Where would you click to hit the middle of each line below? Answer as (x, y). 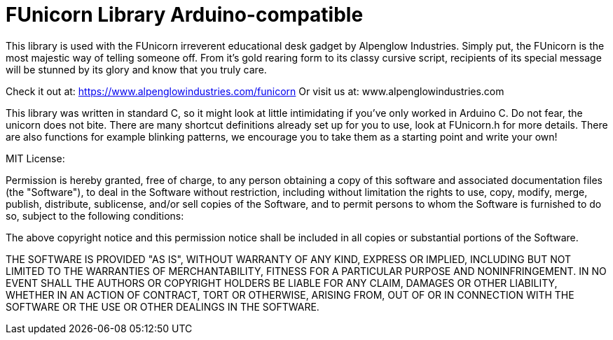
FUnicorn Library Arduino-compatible (185, 15)
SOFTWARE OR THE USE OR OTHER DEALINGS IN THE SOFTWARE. (163, 306)
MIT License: (35, 158)
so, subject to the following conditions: (95, 215)
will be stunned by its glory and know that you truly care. (136, 69)
